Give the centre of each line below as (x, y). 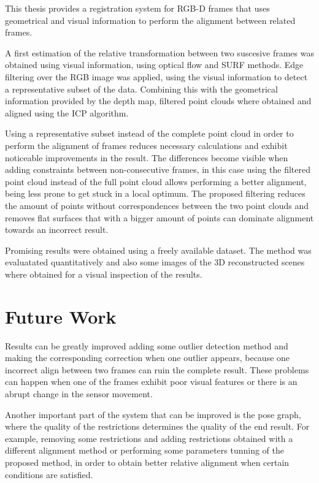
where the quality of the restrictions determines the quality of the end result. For (157, 426)
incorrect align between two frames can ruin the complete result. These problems (157, 369)
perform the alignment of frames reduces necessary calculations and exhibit (146, 145)
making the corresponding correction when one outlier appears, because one (148, 358)
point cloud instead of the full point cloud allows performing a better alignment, (156, 181)
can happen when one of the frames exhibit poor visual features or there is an (151, 382)
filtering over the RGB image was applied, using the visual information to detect (156, 76)
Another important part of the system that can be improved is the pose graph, (153, 414)
